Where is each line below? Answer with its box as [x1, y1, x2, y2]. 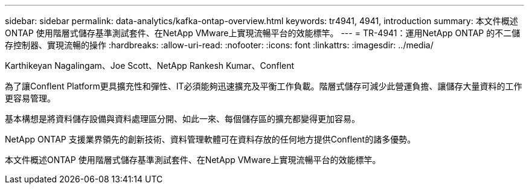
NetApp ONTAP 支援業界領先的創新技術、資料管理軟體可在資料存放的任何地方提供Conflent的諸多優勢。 [5, 134, 416, 144]
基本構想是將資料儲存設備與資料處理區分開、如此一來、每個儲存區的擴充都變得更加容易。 [5, 114, 360, 124]
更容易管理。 [5, 93, 56, 103]
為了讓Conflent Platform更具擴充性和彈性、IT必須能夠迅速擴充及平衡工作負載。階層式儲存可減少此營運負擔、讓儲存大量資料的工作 [5, 81, 522, 91]
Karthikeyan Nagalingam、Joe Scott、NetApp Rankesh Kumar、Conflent [5, 60, 295, 71]
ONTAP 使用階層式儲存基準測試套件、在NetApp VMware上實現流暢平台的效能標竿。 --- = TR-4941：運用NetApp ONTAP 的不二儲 [5, 28, 521, 38]
